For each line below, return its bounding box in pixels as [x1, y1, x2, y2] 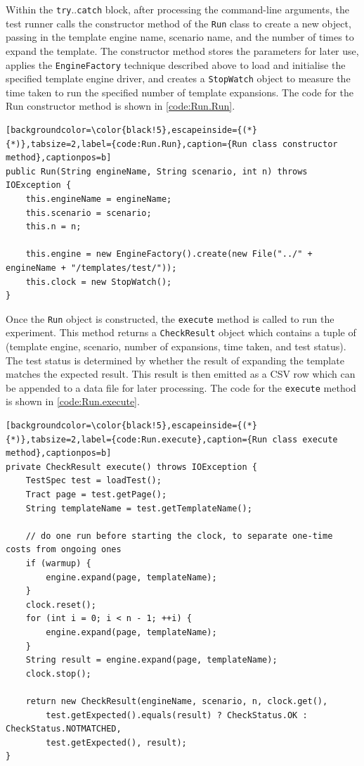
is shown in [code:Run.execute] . [6, 394, 140, 409]
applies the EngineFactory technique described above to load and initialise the [6, 57, 346, 72]
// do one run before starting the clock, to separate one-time [25, 530, 333, 541]
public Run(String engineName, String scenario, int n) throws [6, 166, 308, 177]
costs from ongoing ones [6, 544, 122, 555]
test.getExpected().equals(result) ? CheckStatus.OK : [46, 710, 308, 720]
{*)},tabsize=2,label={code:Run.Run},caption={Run [6, 139, 247, 149]
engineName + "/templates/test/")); [6, 262, 177, 273]
